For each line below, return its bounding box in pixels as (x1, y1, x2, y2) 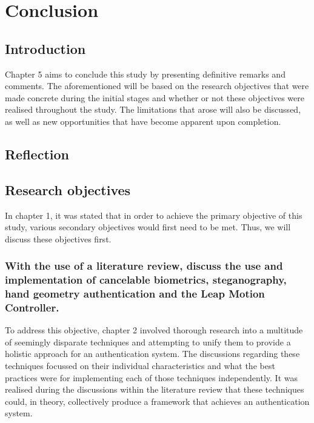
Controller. (5, 300, 59, 315)
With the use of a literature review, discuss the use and (5, 258, 283, 273)
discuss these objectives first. (5, 232, 112, 245)
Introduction (5, 39, 86, 58)
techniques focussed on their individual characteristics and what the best (5, 359, 275, 372)
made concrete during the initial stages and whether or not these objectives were (5, 91, 304, 104)
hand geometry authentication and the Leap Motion (5, 286, 265, 301)
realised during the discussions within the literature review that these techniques (5, 383, 304, 396)
